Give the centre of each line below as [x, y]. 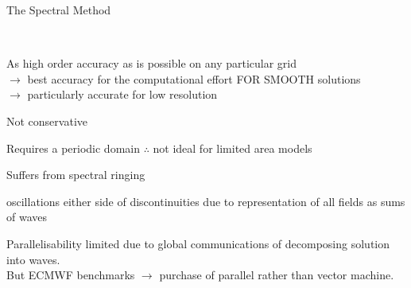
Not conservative [47, 121]
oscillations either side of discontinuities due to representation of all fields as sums [206, 201]
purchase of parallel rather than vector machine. [277, 275]
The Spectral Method [59, 10]
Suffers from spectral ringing [76, 175]
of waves [27, 217]
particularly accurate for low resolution [122, 94]
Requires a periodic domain [73, 148]
